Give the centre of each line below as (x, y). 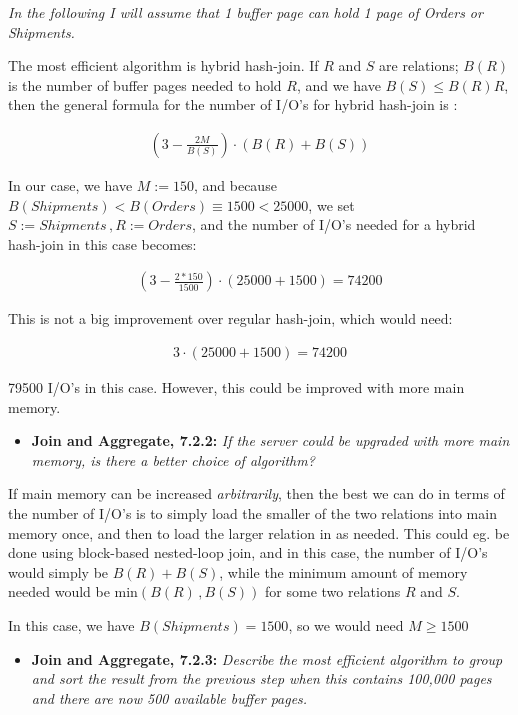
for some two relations (333, 591)
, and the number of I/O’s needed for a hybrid (334, 224)
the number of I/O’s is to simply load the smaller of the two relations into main (252, 513)
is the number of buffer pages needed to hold (145, 84)
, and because (235, 185)
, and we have (338, 84)
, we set (331, 204)
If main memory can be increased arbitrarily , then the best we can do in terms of (256, 493)
